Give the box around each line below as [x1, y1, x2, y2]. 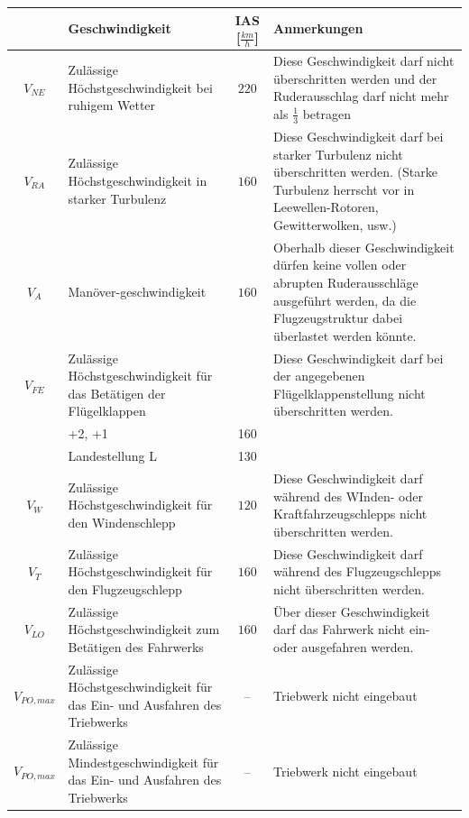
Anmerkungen [273, 19, 363, 38]
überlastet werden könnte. [273, 326, 417, 345]
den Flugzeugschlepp [68, 579, 182, 598]
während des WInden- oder [273, 486, 423, 505]
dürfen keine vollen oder [273, 255, 407, 274]
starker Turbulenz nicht [273, 144, 403, 163]
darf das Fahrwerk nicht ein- [273, 620, 430, 639]
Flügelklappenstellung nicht [273, 383, 426, 402]
